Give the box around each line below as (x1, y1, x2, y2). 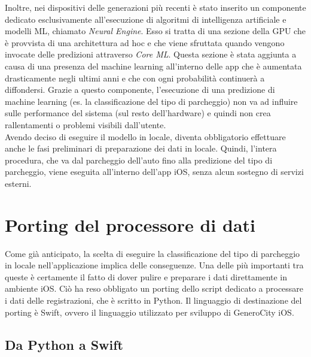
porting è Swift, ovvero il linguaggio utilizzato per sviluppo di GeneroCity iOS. (5, 305, 294, 318)
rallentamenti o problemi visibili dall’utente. (5, 118, 166, 131)
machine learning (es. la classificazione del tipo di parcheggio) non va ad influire (5, 95, 298, 107)
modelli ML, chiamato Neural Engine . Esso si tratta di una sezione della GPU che (5, 25, 306, 37)
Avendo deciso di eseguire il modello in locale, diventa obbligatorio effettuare (5, 130, 286, 143)
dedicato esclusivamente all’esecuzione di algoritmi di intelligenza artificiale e (5, 13, 286, 25)
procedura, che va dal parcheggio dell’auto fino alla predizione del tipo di (5, 153, 273, 166)
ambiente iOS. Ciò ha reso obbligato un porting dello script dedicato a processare (5, 282, 304, 295)
